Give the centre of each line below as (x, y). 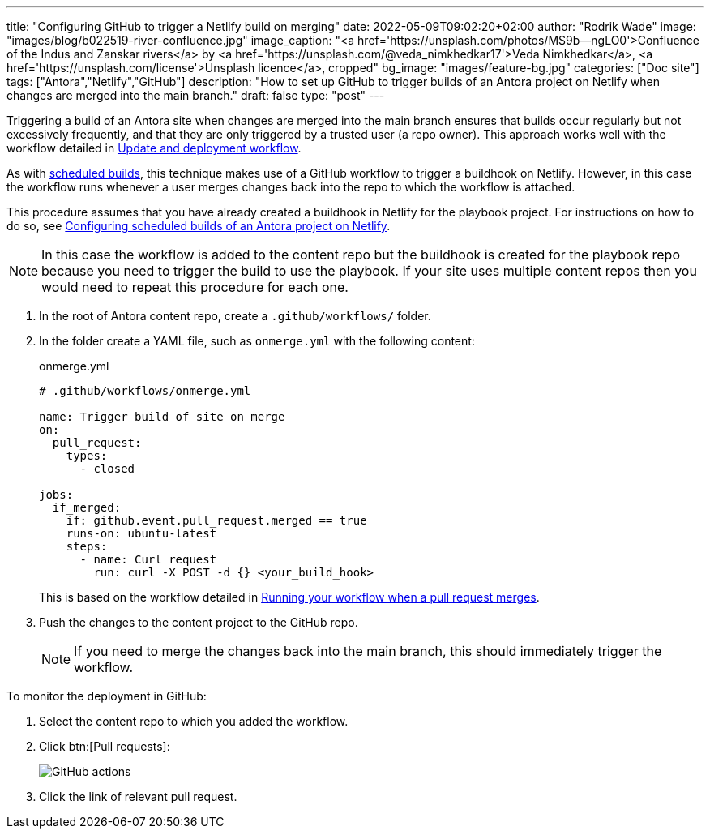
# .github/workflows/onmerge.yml (145, 391)
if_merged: (87, 507)
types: (87, 456)
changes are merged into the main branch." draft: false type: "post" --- (196, 95)
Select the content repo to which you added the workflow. (194, 721)
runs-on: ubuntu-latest (141, 533)
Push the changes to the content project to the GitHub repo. (199, 622)
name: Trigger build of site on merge (162, 417)
